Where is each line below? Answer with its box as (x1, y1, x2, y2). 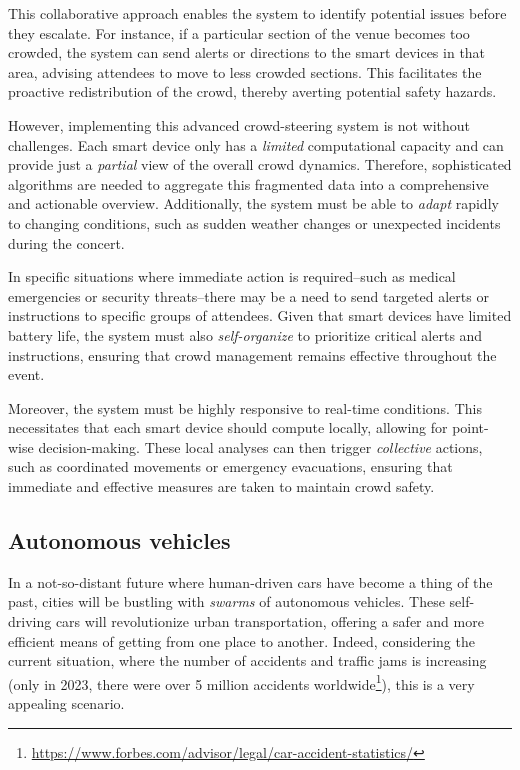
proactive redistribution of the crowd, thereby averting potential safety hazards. (8, 81, 497, 102)
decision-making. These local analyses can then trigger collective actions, (38, 436, 483, 457)
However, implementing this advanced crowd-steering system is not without (8, 114, 471, 135)
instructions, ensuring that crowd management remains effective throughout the (8, 344, 497, 365)
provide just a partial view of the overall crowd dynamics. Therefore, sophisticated (8, 154, 512, 175)
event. (8, 364, 45, 385)
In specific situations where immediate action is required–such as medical (8, 266, 456, 287)
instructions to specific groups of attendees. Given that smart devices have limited (8, 305, 512, 326)
